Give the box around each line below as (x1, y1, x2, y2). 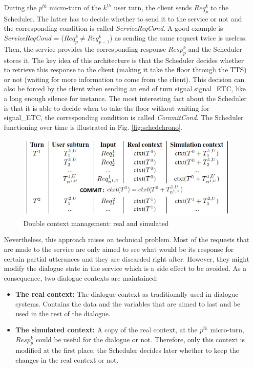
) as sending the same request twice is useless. (109, 32, 247, 42)
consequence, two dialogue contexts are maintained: (4, 272, 158, 283)
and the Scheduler (188, 43, 242, 54)
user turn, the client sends (114, 2, 192, 12)
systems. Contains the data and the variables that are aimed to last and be (15, 298, 240, 308)
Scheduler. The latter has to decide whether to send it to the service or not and (4, 13, 242, 23)
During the (4, 2, 37, 12)
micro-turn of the (49, 2, 101, 12)
